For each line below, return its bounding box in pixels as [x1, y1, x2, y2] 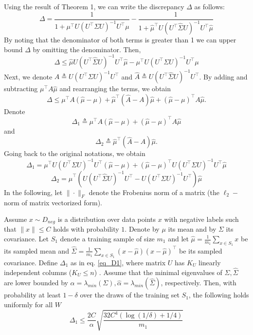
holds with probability [53, 224, 119, 234]
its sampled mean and [4, 245, 69, 256]
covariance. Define [4, 257, 58, 267]
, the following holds [188, 290, 249, 300]
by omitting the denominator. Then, [33, 44, 141, 54]
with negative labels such [164, 214, 239, 224]
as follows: [194, 1, 225, 11]
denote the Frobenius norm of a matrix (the [89, 187, 220, 197]
